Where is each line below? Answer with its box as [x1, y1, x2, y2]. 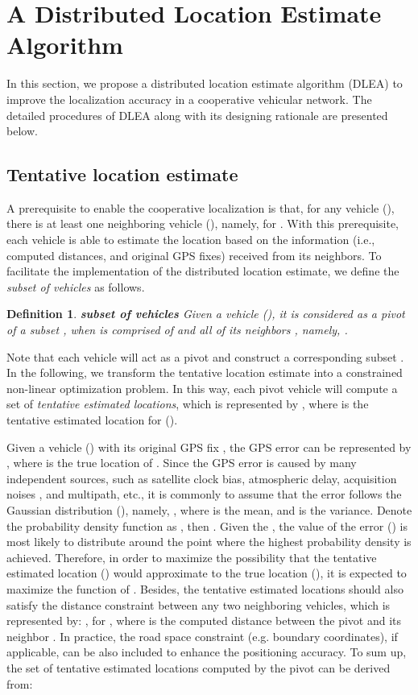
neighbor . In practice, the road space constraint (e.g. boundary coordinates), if [6, 627, 398, 644]
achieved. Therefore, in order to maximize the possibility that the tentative [6, 548, 377, 565]
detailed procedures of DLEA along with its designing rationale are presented [6, 106, 388, 123]
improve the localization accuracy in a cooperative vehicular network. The [6, 90, 372, 107]
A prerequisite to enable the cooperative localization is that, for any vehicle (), [6, 199, 395, 216]
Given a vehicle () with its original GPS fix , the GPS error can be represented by [6, 438, 412, 455]
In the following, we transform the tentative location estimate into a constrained [6, 364, 403, 381]
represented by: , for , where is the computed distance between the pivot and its [6, 612, 402, 629]
